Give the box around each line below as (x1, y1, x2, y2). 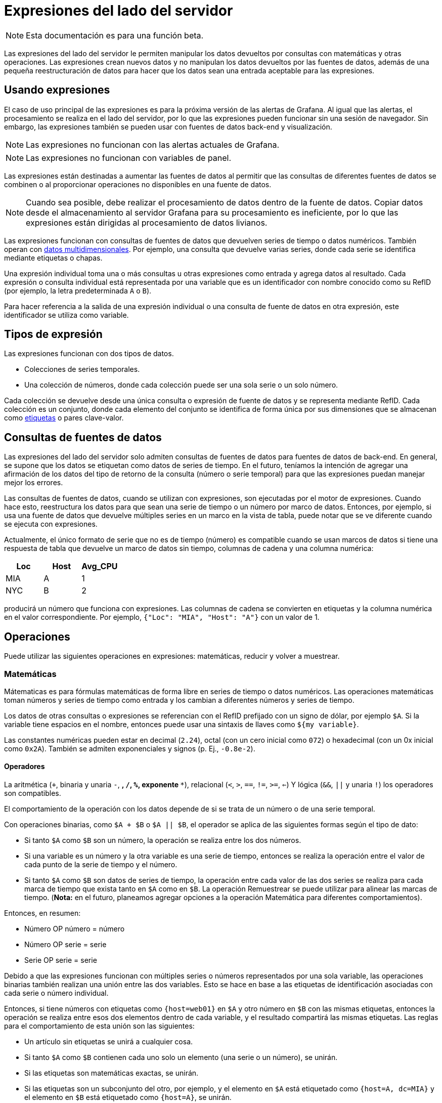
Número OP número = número (24, 924, 125, 934)
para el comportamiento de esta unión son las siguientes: (4, 1022, 195, 1031)
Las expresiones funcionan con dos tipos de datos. (4, 349, 174, 358)
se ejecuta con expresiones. (4, 520, 98, 529)
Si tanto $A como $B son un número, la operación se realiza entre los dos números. (24, 836, 301, 845)
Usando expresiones (4, 83, 110, 97)
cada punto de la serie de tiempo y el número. (24, 860, 178, 869)
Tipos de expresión (4, 328, 103, 341)
